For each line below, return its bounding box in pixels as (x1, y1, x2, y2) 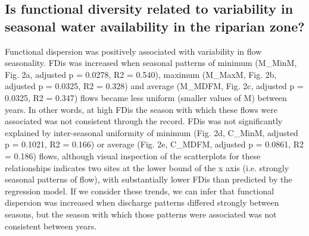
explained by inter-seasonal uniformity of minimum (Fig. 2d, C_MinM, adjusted (5, 126, 298, 139)
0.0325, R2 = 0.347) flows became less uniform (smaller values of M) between (5, 91, 287, 103)
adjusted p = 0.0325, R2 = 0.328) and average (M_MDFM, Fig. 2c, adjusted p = (5, 80, 304, 92)
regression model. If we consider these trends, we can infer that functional (5, 184, 274, 197)
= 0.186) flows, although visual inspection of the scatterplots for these (5, 149, 261, 162)
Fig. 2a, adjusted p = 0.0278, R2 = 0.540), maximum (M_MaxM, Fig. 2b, (5, 68, 277, 80)
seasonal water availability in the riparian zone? (5, 17, 305, 35)
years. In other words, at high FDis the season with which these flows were (5, 103, 277, 115)
